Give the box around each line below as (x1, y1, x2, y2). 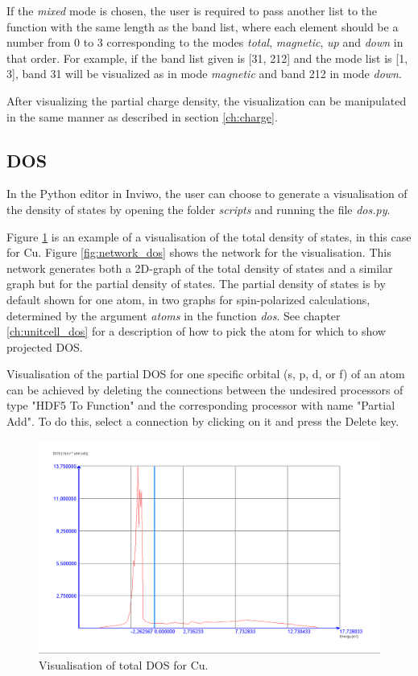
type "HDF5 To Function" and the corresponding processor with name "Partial (6, 397, 395, 414)
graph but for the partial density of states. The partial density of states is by (6, 275, 386, 292)
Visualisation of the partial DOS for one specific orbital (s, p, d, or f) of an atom (6, 365, 405, 382)
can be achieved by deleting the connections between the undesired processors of (6, 381, 404, 398)
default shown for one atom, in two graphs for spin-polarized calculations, (6, 291, 370, 307)
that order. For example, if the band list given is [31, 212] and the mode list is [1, (6, 49, 408, 66)
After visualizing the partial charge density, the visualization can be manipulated (6, 92, 407, 109)
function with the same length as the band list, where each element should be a (6, 18, 399, 35)
